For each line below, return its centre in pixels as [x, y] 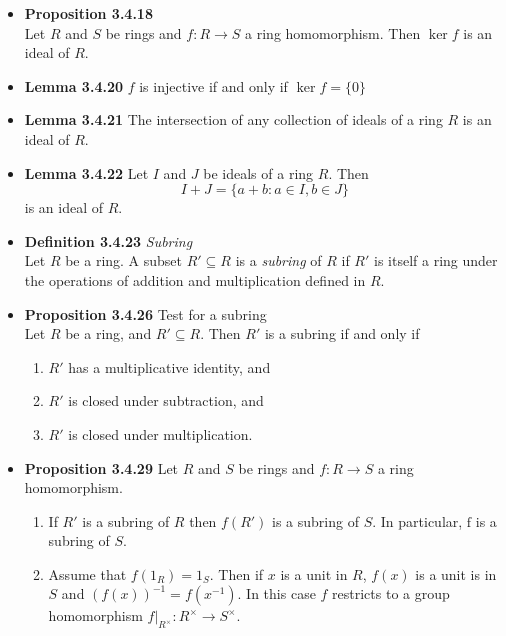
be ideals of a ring [258, 172]
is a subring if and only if [342, 333]
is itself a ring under [436, 260]
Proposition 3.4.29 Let [101, 467]
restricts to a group [391, 593]
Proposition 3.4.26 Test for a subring [145, 313]
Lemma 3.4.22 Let [86, 172]
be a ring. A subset [124, 260]
